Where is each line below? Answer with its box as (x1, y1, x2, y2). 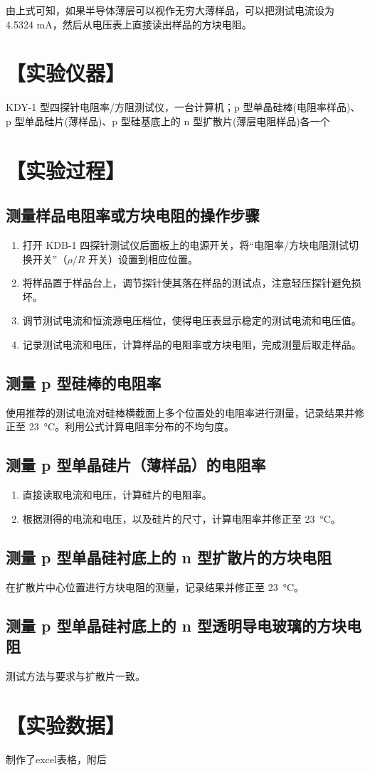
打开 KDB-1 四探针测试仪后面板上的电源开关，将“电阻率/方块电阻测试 (22, 238, 349, 252)
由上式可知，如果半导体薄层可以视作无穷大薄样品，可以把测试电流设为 (6, 3, 334, 17)
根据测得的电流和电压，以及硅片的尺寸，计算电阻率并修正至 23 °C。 (22, 511, 341, 526)
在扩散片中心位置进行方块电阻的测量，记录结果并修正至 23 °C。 (6, 579, 305, 594)
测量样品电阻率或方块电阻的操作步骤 (6, 204, 260, 226)
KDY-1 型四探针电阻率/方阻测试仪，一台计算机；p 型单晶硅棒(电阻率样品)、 (6, 100, 361, 115)
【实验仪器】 (6, 58, 126, 87)
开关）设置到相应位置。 (88, 251, 198, 266)
